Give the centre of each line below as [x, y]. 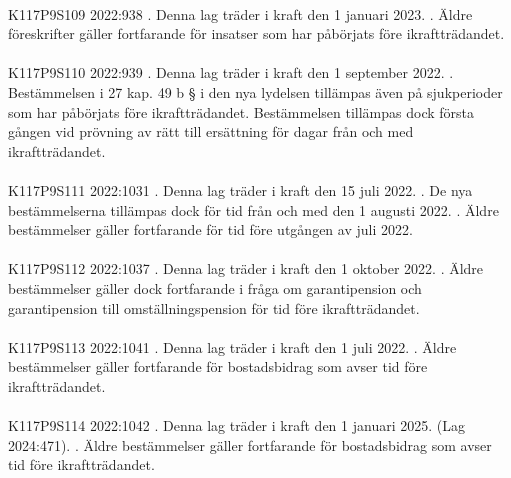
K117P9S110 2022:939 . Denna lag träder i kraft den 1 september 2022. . [231, 72]
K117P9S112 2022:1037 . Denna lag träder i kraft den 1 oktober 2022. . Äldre [246, 268]
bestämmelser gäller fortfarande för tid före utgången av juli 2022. [210, 229]
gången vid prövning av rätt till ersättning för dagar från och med [211, 131]
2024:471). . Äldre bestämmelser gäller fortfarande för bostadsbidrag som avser [250, 444]
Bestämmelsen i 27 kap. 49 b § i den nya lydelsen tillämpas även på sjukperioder [255, 91]
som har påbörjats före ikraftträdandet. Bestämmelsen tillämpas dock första [241, 111]
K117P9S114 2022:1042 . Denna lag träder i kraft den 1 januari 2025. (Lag [236, 425]
